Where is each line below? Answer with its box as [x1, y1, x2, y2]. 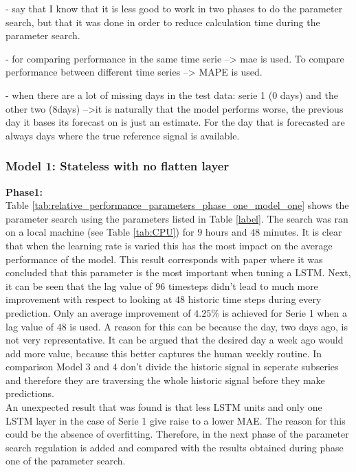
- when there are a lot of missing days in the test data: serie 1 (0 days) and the [5, 87, 338, 102]
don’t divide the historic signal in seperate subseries [120, 359, 339, 374]
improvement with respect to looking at [5, 292, 173, 306]
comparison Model [5, 359, 83, 374]
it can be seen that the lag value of [5, 278, 153, 293]
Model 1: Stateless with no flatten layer [5, 157, 230, 175]
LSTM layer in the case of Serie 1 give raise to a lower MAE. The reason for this [5, 413, 346, 427]
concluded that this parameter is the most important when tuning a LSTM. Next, [5, 265, 351, 280]
